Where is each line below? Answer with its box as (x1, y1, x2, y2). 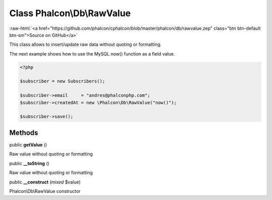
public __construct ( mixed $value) (9, 179, 81, 185)
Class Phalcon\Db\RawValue (9, 8, 131, 19)
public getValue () (9, 141, 47, 147)
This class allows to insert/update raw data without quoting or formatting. (9, 41, 162, 47)
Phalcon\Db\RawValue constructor (9, 188, 81, 194)
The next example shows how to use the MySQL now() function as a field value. (9, 51, 175, 57)
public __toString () (9, 160, 50, 166)
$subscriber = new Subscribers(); (20, 78, 105, 84)
